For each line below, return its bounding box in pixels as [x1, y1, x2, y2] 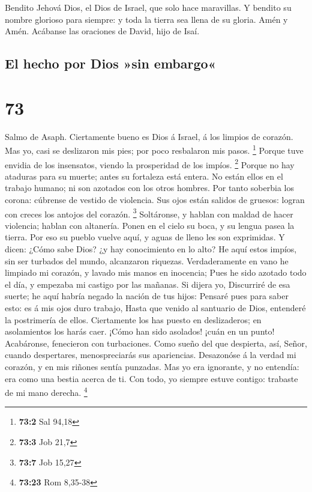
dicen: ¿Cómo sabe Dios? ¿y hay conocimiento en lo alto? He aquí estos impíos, [5, 243, 297, 255]
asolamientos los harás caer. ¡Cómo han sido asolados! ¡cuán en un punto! [5, 325, 275, 338]
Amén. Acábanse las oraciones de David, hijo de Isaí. [5, 25, 200, 37]
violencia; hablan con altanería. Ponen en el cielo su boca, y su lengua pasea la [5, 219, 295, 231]
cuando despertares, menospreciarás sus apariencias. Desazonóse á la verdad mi [5, 348, 296, 361]
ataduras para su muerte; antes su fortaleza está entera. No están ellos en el [5, 169, 283, 182]
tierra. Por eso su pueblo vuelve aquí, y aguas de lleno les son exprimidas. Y [5, 231, 285, 243]
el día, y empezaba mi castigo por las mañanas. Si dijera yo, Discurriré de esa [5, 278, 290, 290]
